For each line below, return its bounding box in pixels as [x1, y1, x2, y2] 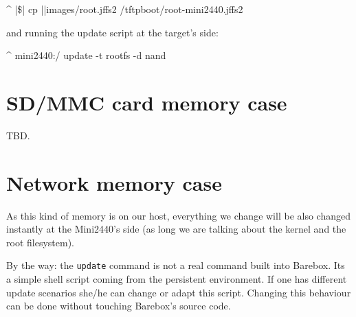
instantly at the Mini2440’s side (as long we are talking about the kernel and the [6, 222, 346, 236]
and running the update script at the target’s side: [6, 25, 219, 39]
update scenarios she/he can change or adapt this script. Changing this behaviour [6, 285, 351, 299]
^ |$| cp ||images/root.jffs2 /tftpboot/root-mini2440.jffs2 [6, 2, 243, 16]
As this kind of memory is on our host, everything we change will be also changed [6, 208, 351, 222]
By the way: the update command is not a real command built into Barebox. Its [6, 258, 345, 272]
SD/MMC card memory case [6, 88, 287, 116]
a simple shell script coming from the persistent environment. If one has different [6, 272, 347, 286]
